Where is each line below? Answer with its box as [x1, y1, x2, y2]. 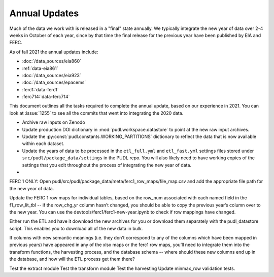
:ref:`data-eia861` [22, 65, 58, 71]
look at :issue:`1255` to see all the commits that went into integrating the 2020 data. [9, 110, 184, 116]
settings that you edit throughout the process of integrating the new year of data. [22, 162, 192, 168]
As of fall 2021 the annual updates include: [9, 49, 98, 55]
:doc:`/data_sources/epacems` [22, 79, 86, 86]
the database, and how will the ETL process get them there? [9, 256, 135, 262]
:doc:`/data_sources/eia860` [22, 58, 81, 64]
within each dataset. [22, 141, 64, 147]
